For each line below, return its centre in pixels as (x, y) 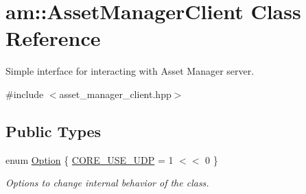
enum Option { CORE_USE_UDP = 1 (90, 159)
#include (25, 94)
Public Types (54, 131)
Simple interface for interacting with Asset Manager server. (130, 71)
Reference (53, 38)
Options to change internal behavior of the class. (107, 183)
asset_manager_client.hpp (115, 94)
